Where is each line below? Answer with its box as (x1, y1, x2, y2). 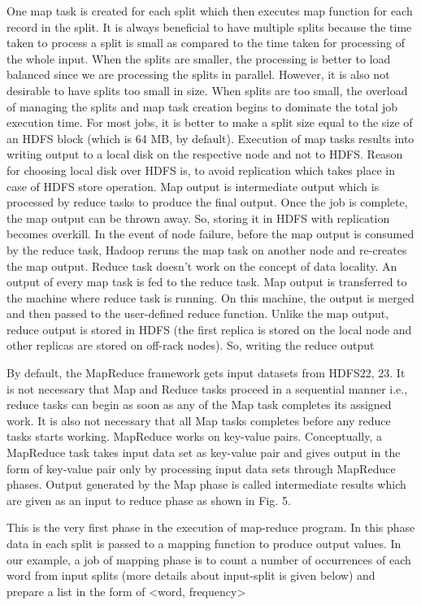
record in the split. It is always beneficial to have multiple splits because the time (7, 18, 412, 35)
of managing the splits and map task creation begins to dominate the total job (7, 98, 398, 115)
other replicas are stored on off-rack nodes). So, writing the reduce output (7, 337, 375, 354)
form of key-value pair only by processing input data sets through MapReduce (7, 459, 396, 477)
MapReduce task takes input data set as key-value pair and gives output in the (7, 444, 401, 461)
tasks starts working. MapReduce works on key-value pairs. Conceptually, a (7, 428, 383, 445)
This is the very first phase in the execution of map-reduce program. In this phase (7, 519, 415, 536)
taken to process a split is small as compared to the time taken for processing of (7, 34, 405, 51)
